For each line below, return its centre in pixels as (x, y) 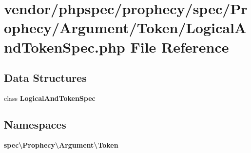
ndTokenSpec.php (65, 47)
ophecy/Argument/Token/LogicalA (125, 28)
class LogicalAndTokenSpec (50, 98)
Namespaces (35, 124)
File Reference (180, 47)
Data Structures (45, 78)
